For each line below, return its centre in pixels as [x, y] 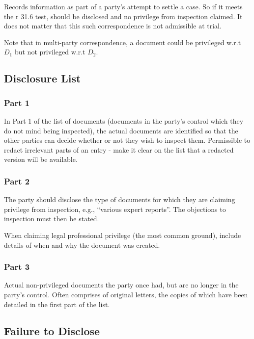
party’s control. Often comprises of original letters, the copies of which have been [126, 294]
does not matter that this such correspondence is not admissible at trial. [113, 26]
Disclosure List [42, 78]
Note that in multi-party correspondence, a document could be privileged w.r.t [123, 42]
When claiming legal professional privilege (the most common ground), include [123, 235]
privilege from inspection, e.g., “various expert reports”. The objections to [115, 209]
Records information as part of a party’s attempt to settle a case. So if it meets [123, 6]
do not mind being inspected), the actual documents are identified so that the [121, 130]
